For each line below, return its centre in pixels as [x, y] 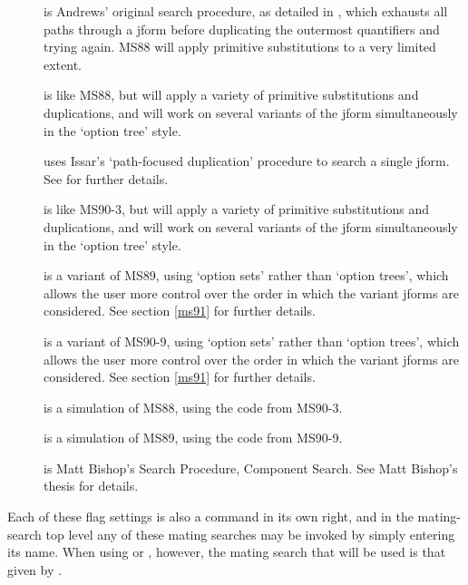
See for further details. [106, 178]
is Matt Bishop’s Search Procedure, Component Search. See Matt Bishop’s [251, 468]
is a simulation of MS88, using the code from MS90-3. [193, 407]
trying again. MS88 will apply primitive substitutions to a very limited [240, 47]
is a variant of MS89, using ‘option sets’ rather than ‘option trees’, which [246, 275]
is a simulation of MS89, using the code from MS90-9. [193, 438]
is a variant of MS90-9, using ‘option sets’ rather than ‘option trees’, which [252, 341]
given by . [34, 569]
